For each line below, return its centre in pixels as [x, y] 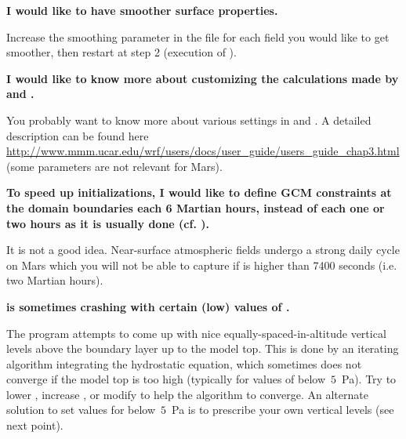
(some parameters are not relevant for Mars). [114, 166]
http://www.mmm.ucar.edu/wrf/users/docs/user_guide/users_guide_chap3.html [203, 151]
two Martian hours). [55, 280]
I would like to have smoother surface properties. [142, 10]
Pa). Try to [369, 379]
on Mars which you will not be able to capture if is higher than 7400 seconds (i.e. [202, 265]
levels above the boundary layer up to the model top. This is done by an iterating [203, 348]
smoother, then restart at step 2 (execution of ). [121, 52]
